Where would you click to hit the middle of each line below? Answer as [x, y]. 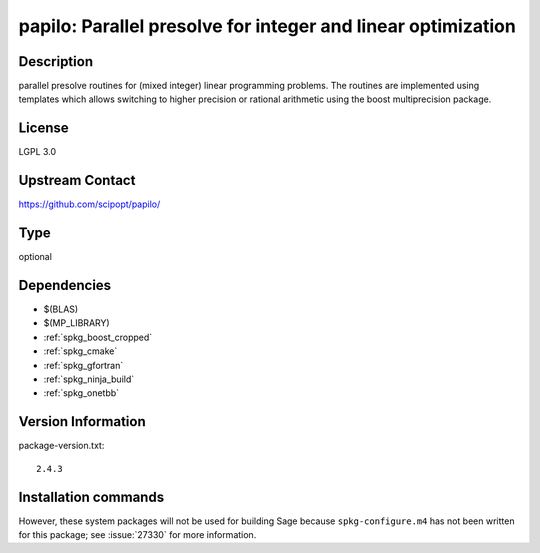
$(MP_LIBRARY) [76, 323]
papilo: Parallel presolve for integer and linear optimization [267, 26]
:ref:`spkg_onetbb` [81, 393]
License [43, 128]
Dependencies [65, 285]
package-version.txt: [61, 446]
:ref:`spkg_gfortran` [83, 365]
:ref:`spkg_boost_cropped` [98, 337]
